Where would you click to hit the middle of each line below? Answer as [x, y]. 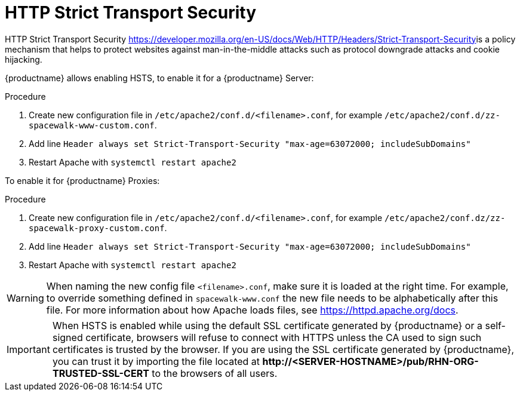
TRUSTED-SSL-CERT [101, 373]
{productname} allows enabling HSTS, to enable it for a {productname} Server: [159, 78]
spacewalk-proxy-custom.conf [97, 228]
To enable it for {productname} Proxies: [82, 180]
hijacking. [24, 59]
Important [28, 349]
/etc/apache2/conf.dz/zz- [445, 218]
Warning [25, 298]
